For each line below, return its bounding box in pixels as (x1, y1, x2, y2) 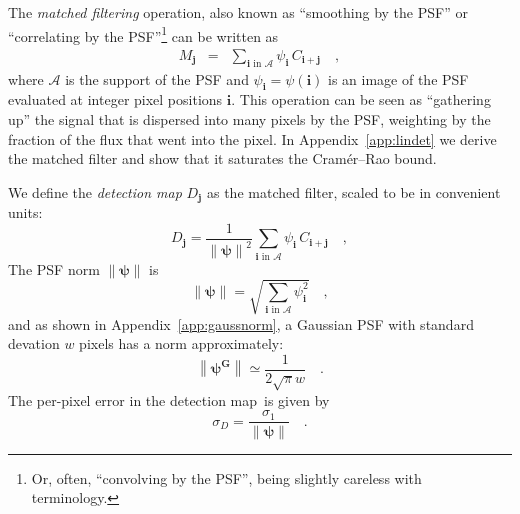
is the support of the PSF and (65, 68, 249, 89)
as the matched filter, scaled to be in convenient (206, 181, 501, 202)
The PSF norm (8, 258, 100, 279)
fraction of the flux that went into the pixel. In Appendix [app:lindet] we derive (8, 128, 497, 149)
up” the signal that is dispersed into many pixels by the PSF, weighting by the (8, 109, 491, 130)
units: (8, 202, 43, 223)
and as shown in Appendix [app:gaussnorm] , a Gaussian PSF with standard (8, 313, 474, 334)
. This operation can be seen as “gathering (231, 89, 491, 110)
